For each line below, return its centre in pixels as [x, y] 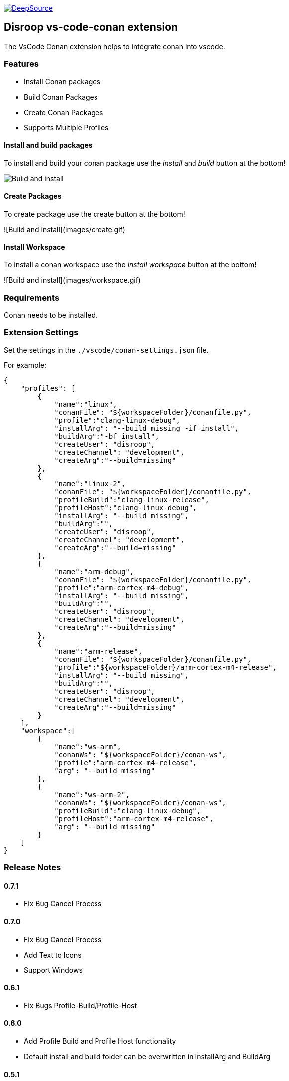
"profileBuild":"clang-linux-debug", [128, 810]
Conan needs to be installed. [51, 315]
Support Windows [53, 970]
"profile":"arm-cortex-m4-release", [126, 763]
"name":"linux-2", [90, 484]
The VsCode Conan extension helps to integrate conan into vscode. [115, 46]
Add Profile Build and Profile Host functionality [100, 1041]
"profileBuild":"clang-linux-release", [132, 500]
